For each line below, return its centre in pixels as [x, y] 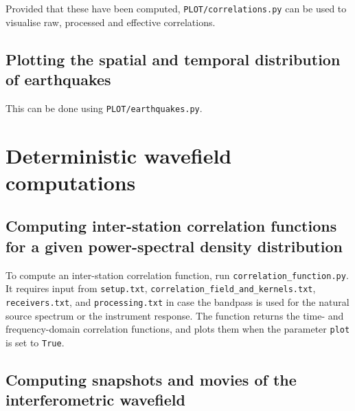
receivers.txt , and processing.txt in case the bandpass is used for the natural [177, 301]
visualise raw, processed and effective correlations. [111, 22]
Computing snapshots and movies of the [151, 379]
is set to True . [35, 342]
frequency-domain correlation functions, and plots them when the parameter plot [178, 329]
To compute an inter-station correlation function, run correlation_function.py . [177, 275]
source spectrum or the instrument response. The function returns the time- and [175, 315]
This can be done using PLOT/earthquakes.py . [104, 108]
